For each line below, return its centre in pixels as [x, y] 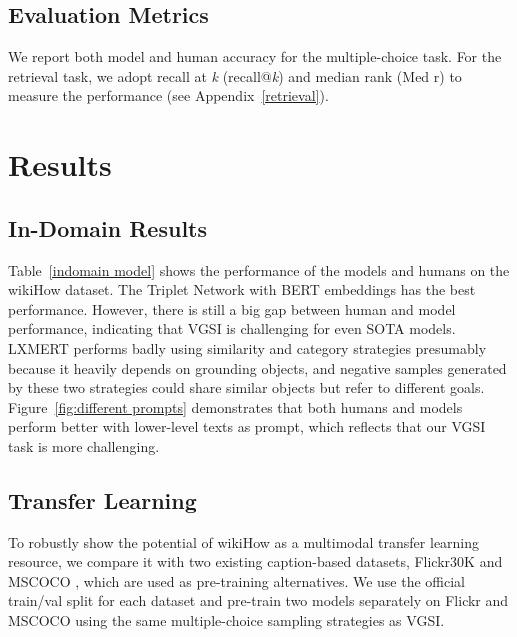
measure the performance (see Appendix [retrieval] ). [168, 95]
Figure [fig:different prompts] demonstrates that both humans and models [235, 406]
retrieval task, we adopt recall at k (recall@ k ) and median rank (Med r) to [235, 75]
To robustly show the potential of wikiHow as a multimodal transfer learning [244, 541]
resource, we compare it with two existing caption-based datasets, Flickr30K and [255, 561]
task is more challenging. [84, 445]
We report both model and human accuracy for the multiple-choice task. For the [255, 56]
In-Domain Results [107, 227]
